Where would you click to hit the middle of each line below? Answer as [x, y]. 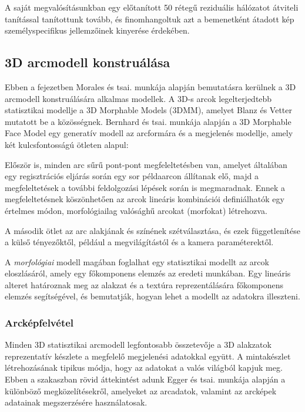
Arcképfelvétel [39, 322]
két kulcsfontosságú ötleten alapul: [67, 144]
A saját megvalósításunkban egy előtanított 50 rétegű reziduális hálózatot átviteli [152, 7]
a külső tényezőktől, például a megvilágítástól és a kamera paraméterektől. [139, 242]
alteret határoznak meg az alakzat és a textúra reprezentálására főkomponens [144, 284]
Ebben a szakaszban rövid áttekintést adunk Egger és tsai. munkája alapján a [145, 379]
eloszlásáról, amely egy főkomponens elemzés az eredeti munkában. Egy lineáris [148, 273]
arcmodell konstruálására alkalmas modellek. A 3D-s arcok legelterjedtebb [138, 98]
